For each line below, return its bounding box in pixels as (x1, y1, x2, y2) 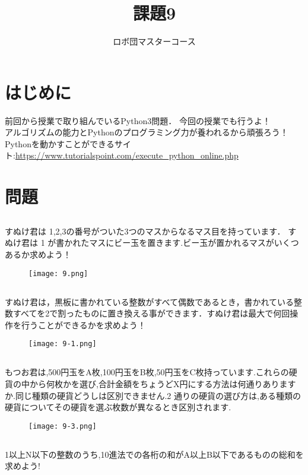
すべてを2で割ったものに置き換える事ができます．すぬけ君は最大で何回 (12, 307, 290, 319)
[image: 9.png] (28, 269, 88, 278)
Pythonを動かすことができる (5, 137, 115, 150)
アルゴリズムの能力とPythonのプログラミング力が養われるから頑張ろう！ (5, 126, 288, 138)
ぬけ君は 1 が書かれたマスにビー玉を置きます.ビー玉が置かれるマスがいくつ (5, 236, 299, 249)
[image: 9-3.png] (28, 422, 97, 430)
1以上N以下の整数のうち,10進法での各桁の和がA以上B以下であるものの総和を (5, 448, 304, 460)
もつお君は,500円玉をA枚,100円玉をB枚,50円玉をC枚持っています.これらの (5, 366, 289, 378)
